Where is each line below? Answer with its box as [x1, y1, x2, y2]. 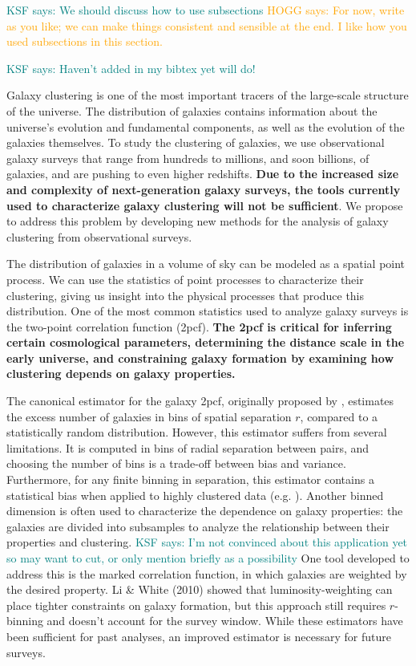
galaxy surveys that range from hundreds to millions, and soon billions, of [6, 149, 370, 166]
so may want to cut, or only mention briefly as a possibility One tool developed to [6, 550, 410, 566]
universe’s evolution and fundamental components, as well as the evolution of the [6, 118, 405, 135]
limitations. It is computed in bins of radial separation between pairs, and [6, 439, 370, 456]
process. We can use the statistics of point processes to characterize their [6, 270, 364, 287]
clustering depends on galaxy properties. [6, 365, 236, 382]
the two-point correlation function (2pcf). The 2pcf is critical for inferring [6, 318, 392, 335]
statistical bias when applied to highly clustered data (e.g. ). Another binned [6, 486, 384, 503]
